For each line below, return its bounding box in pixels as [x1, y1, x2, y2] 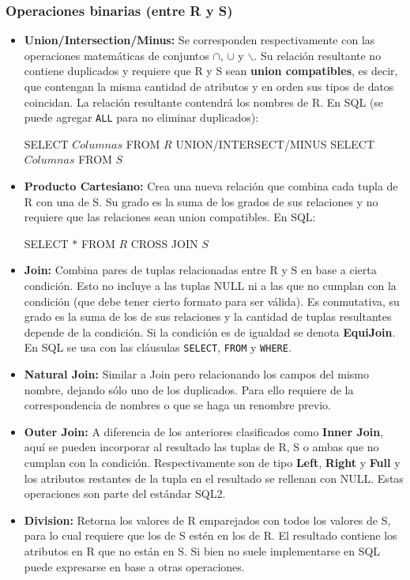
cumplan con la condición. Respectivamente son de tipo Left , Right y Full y [24, 454, 401, 470]
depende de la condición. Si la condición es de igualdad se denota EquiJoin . [24, 323, 396, 340]
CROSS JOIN [130, 235, 198, 251]
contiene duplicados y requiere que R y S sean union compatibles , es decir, [24, 62, 398, 79]
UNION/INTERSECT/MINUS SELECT [175, 135, 375, 152]
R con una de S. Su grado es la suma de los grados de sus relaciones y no [24, 193, 378, 209]
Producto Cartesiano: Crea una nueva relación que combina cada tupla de [24, 178, 398, 194]
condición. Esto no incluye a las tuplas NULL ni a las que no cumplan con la [24, 277, 397, 293]
